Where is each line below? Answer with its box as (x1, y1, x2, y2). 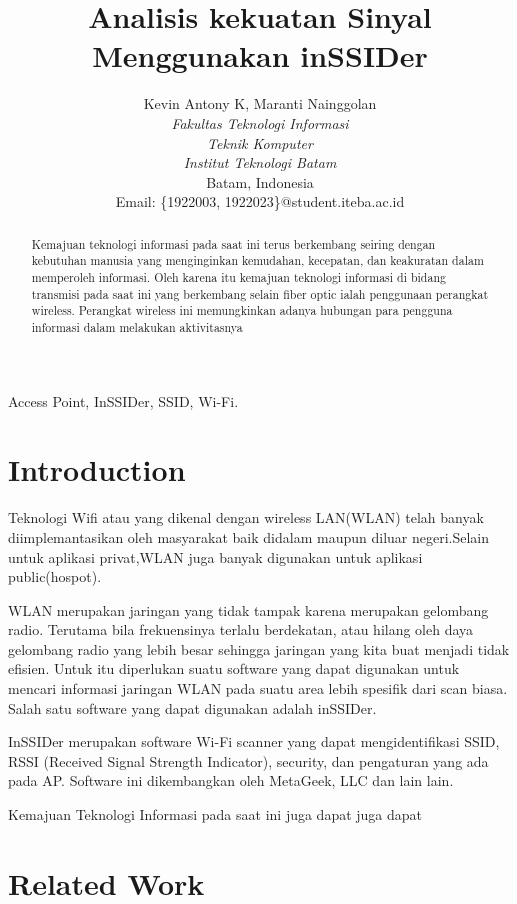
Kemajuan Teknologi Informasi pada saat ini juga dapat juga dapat (8, 804, 423, 825)
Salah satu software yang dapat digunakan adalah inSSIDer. (8, 697, 377, 718)
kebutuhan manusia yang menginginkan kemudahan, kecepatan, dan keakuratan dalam (31, 252, 484, 269)
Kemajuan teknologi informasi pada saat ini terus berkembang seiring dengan (31, 235, 436, 252)
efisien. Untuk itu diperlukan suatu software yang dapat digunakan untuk (8, 658, 460, 679)
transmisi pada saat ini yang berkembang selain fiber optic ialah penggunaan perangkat (31, 285, 489, 302)
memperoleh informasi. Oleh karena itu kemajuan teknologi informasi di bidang (31, 268, 446, 285)
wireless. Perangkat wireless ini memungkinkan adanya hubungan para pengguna (31, 302, 453, 319)
